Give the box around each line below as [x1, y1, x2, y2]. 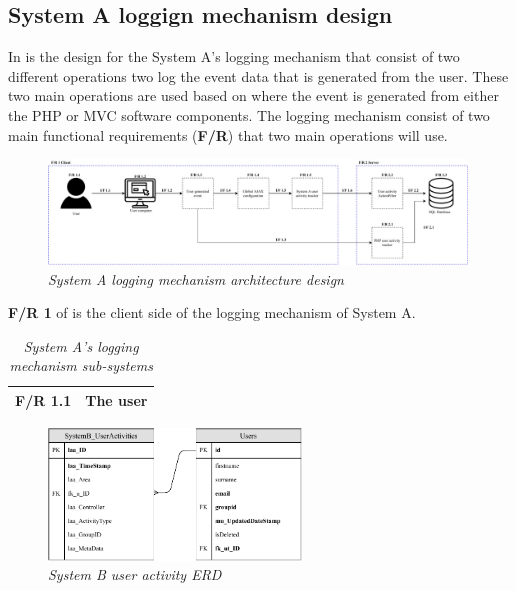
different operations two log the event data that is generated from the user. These [8, 65, 509, 86]
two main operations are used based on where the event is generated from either [8, 85, 499, 106]
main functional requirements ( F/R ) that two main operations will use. [8, 124, 448, 145]
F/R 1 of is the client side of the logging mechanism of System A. [8, 302, 416, 323]
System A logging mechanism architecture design [48, 268, 344, 289]
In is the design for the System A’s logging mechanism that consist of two [8, 46, 460, 67]
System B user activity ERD [48, 564, 222, 585]
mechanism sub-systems [9, 355, 153, 376]
